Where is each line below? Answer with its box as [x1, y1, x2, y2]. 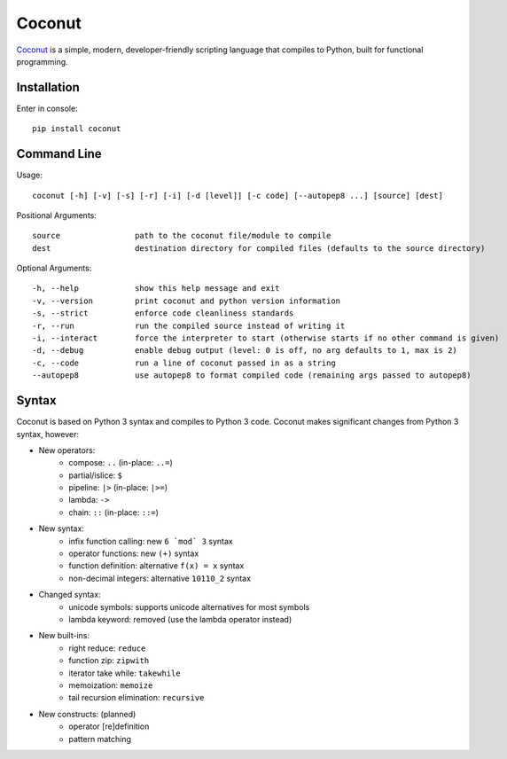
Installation [16, 80, 80, 95]
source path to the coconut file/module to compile [32, 231, 331, 241]
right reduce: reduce [68, 643, 146, 653]
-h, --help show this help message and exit [32, 284, 280, 293]
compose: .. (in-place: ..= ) [68, 458, 173, 468]
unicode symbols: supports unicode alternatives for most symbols [68, 601, 310, 612]
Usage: [16, 169, 43, 181]
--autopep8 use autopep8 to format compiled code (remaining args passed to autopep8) [32, 371, 472, 380]
